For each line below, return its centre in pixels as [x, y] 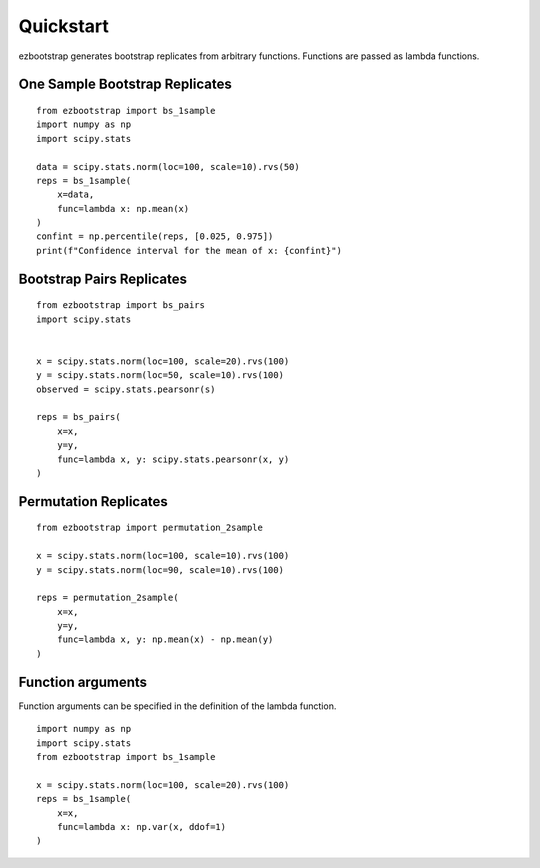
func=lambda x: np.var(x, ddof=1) [141, 826]
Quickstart [64, 26]
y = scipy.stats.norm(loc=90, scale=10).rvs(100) [160, 569]
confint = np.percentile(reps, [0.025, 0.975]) [155, 236]
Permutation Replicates [93, 501]
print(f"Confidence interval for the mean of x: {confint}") [189, 250]
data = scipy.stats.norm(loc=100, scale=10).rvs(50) [168, 166]
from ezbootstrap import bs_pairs [120, 305]
